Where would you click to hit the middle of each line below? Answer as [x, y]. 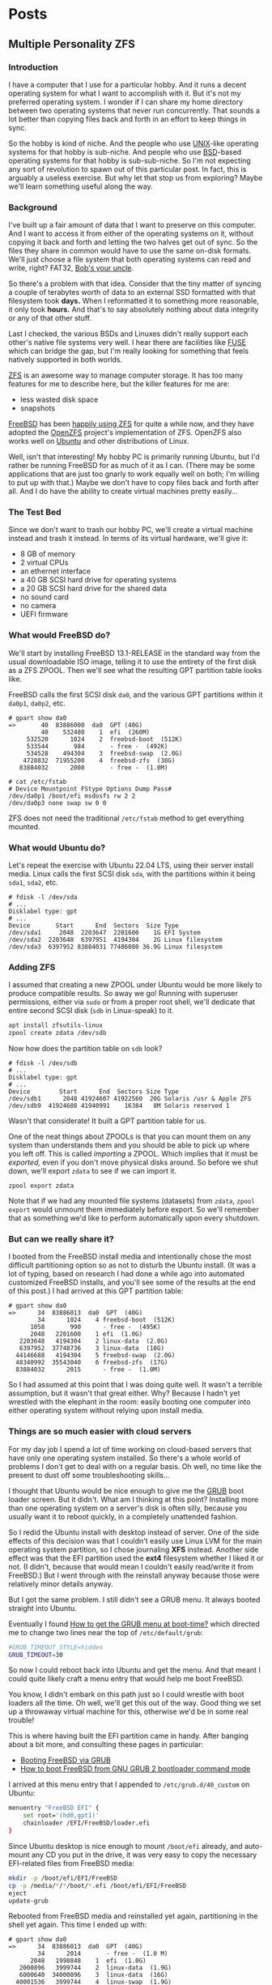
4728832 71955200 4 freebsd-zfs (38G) [99, 760]
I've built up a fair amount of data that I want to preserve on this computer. [132, 225]
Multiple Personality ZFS [72, 44]
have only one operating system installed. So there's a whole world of [125, 1458]
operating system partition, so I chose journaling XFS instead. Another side [134, 1549]
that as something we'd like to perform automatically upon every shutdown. [134, 1218]
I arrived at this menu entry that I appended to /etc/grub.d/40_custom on [129, 1785]
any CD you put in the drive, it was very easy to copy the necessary [144, 1855]
